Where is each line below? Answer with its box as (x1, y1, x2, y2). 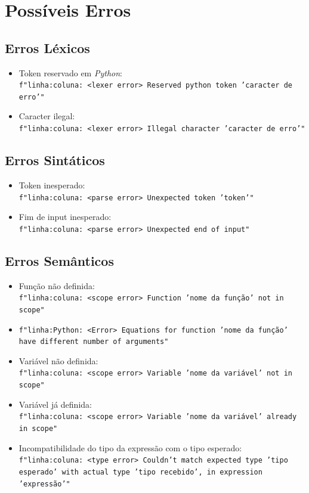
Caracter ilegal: (18, 110, 75, 122)
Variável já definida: (18, 398, 92, 410)
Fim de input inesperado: (18, 210, 112, 223)
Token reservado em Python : (18, 66, 122, 79)
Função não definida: (18, 279, 95, 292)
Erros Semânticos (5, 251, 114, 269)
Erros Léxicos (5, 38, 90, 57)
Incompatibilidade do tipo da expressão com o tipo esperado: (18, 441, 242, 454)
